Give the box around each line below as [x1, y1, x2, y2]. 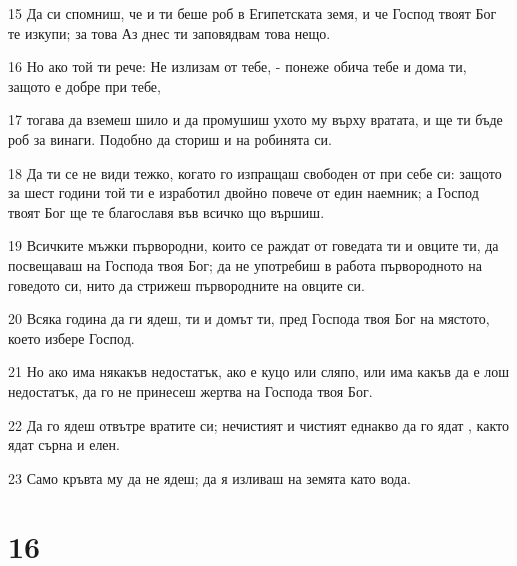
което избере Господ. [8, 327, 135, 348]
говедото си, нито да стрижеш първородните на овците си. [8, 274, 365, 295]
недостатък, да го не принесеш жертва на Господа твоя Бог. [8, 380, 373, 401]
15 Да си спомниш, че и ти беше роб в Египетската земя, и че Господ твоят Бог [8, 3, 497, 23]
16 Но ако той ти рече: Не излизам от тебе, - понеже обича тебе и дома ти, [8, 56, 467, 77]
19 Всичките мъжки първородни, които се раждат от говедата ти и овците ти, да [8, 235, 499, 256]
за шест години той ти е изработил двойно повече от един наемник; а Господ [8, 182, 479, 203]
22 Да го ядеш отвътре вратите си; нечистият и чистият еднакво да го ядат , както [8, 414, 509, 435]
